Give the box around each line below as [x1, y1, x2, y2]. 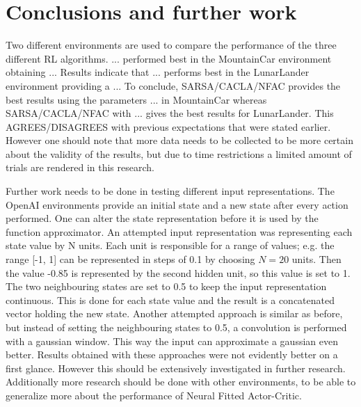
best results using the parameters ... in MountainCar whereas [6, 92, 267, 106]
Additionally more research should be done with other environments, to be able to [6, 374, 356, 389]
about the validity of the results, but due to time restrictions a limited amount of [6, 146, 352, 161]
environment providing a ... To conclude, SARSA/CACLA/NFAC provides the [6, 78, 341, 93]
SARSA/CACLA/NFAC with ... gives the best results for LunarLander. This [6, 106, 334, 120]
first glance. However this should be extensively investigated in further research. [6, 360, 346, 375]
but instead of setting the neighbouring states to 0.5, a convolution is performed [6, 320, 347, 334]
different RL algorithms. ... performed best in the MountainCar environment [6, 51, 332, 65]
